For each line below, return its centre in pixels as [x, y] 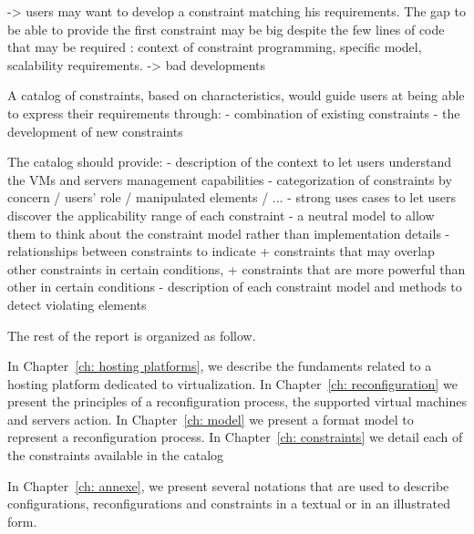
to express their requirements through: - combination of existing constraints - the [234, 113]
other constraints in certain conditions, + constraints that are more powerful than [237, 268]
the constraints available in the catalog [116, 455]
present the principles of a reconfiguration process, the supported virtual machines [237, 401]
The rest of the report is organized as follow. [132, 335]
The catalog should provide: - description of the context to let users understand [230, 162]
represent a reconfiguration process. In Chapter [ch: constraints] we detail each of [235, 437]
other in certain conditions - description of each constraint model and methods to [235, 287]
